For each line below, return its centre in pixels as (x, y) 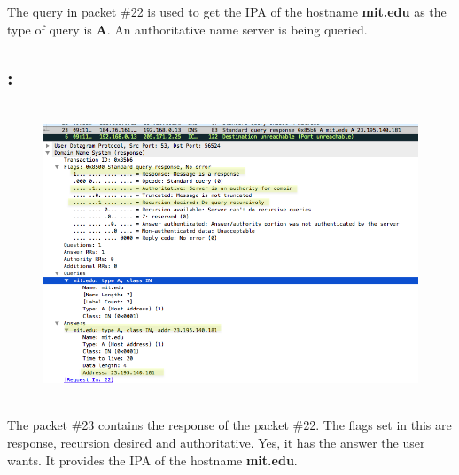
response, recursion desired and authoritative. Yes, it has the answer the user (216, 442)
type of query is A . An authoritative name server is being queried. (187, 29)
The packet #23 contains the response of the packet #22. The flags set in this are (229, 425)
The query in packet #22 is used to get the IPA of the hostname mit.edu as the (227, 11)
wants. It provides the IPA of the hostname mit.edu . (152, 460)
